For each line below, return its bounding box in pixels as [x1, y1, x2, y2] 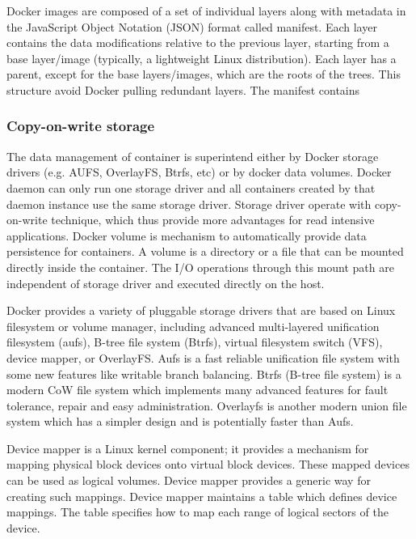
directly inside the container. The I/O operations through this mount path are [6, 258, 394, 275]
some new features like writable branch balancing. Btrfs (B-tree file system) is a [6, 365, 401, 382]
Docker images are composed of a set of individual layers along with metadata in [6, 2, 406, 19]
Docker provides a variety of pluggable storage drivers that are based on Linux [6, 302, 396, 319]
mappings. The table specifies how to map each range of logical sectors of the [6, 503, 389, 520]
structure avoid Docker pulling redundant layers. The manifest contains [6, 81, 360, 98]
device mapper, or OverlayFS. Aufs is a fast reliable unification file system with [6, 349, 400, 366]
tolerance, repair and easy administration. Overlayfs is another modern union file [6, 397, 407, 414]
